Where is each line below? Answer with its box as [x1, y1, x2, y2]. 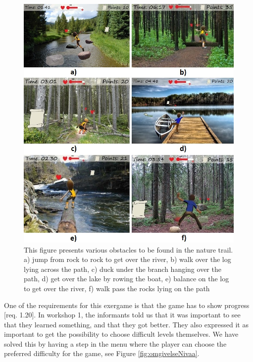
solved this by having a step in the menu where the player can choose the [4, 338, 227, 349]
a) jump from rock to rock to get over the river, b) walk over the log [24, 254, 231, 264]
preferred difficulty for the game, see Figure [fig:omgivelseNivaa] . [4, 348, 200, 359]
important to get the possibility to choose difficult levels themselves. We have [4, 329, 239, 339]
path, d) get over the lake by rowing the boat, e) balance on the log [24, 273, 229, 284]
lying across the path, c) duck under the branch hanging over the [24, 263, 221, 274]
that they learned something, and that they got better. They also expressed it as [4, 319, 249, 329]
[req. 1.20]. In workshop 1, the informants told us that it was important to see [4, 310, 241, 320]
